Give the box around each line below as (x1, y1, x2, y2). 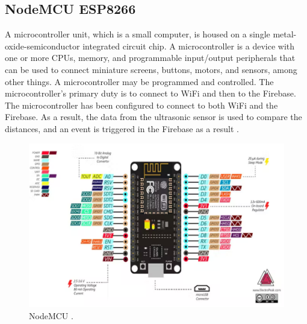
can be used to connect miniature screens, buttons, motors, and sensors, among (5, 63, 297, 75)
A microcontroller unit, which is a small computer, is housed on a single (5, 28, 270, 40)
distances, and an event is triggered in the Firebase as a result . (5, 122, 239, 135)
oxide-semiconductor (5, 39, 80, 52)
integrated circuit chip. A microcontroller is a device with (82, 39, 295, 52)
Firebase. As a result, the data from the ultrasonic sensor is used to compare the (5, 110, 302, 123)
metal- (273, 28, 297, 40)
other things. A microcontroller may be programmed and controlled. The (5, 75, 274, 87)
